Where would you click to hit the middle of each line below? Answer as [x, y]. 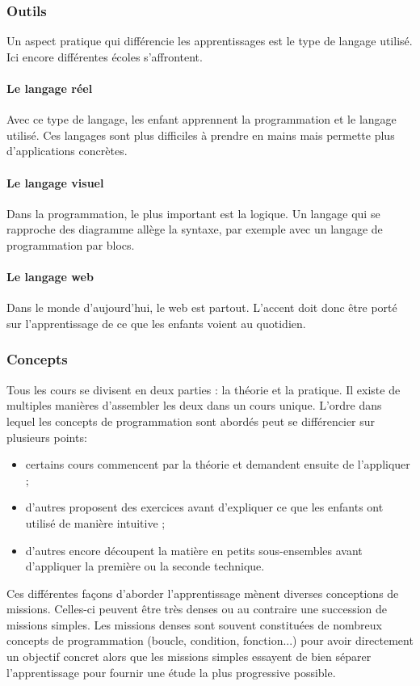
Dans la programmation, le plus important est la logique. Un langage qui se [193, 213]
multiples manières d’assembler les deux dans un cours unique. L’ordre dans [194, 405]
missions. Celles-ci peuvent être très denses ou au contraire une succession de [197, 609]
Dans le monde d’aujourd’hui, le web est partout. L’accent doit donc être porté [202, 307]
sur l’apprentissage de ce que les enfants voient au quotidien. [156, 323]
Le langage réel [50, 88]
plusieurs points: [47, 437]
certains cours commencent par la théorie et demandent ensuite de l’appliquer [218, 464]
